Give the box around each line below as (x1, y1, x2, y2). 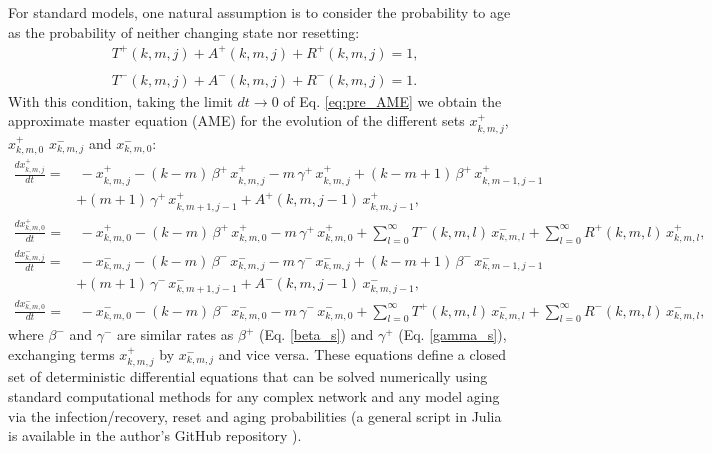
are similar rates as (117, 324, 234, 345)
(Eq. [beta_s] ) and (258, 324, 374, 345)
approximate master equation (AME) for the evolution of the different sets (8, 110, 465, 131)
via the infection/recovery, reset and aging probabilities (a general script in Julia (8, 405, 502, 426)
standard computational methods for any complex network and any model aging (8, 385, 500, 406)
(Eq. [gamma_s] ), (398, 324, 507, 345)
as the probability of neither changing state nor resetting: (8, 21, 360, 42)
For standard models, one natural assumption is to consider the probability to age (8, 2, 511, 22)
